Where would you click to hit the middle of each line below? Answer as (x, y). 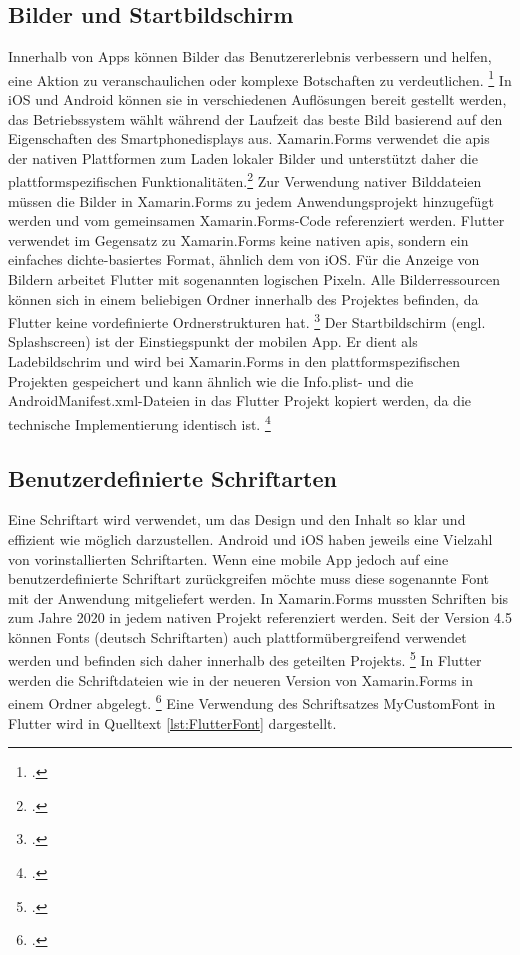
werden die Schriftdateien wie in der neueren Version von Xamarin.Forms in (240, 679)
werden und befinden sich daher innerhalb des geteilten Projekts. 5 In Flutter (245, 659)
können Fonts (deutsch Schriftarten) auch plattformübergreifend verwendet (237, 636)
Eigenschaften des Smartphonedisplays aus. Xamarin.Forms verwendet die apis (249, 138)
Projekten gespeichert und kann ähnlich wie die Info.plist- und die (211, 380)
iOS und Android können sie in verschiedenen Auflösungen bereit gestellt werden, (257, 99)
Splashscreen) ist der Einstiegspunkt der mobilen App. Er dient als (213, 341)
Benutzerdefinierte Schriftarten (172, 477)
